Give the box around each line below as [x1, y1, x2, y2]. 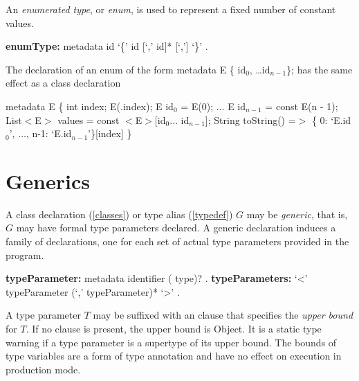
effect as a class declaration [6, 76, 121, 90]
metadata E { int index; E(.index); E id [6, 98, 174, 113]
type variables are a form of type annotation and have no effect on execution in [6, 348, 342, 363]
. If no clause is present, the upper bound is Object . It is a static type [26, 321, 322, 336]
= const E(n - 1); [265, 98, 338, 113]
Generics [6, 166, 90, 195]
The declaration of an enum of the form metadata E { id [6, 62, 246, 76]
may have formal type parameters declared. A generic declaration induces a [16, 220, 336, 235]
